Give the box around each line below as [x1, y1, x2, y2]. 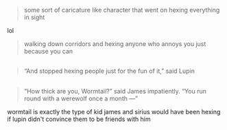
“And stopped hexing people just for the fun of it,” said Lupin [23, 67, 195, 75]
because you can [23, 47, 73, 55]
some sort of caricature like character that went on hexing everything [23, 6, 220, 14]
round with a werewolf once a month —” [23, 94, 139, 102]
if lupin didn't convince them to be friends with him [7, 115, 151, 123]
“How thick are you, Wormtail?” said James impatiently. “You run [23, 87, 207, 95]
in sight [23, 13, 45, 21]
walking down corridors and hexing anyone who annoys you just [23, 40, 206, 47]
